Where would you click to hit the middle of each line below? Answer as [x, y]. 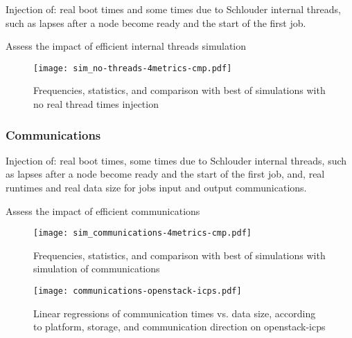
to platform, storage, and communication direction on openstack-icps [179, 327]
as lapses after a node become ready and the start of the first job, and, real [165, 174]
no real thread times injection [96, 104]
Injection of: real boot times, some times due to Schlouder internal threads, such [176, 160]
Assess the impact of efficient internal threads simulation [126, 46]
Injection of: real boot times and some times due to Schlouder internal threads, [173, 9]
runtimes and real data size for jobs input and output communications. [156, 188]
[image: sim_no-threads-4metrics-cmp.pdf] [133, 68]
